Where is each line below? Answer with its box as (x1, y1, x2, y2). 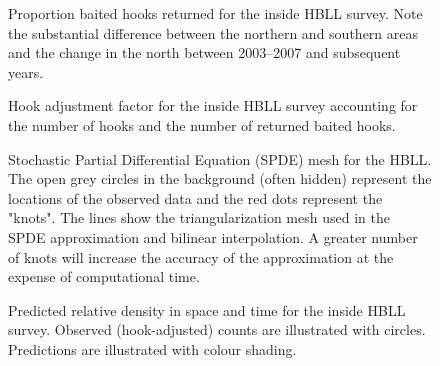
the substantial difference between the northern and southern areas (8, 22, 419, 43)
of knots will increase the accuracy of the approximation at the (8, 246, 394, 267)
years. (8, 61, 44, 82)
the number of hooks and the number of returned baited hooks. (8, 114, 396, 135)
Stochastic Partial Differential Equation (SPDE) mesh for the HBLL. (8, 148, 432, 169)
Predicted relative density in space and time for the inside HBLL (8, 299, 406, 320)
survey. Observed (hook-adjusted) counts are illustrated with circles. (8, 319, 426, 340)
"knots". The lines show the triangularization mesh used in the (8, 207, 390, 228)
